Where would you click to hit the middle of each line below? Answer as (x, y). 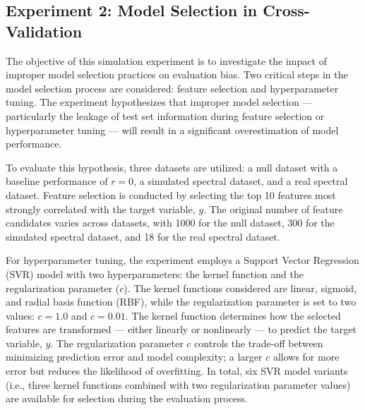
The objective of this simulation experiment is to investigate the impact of (166, 60)
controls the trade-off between (259, 343)
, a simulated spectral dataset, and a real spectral (241, 181)
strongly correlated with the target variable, (101, 209)
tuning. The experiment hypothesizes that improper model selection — (159, 102)
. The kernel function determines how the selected (233, 315)
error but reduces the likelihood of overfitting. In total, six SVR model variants (177, 371)
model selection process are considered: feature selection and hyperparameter (172, 88)
